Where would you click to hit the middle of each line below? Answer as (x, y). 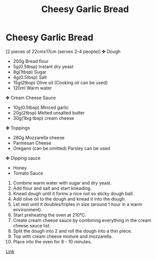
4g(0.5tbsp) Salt (30, 77)
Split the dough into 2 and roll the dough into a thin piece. (72, 231)
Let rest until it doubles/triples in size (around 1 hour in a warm (77, 204)
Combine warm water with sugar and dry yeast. (62, 183)
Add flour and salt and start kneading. (52, 188)
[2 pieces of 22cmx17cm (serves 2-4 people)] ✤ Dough (63, 51)
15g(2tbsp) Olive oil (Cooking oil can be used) (60, 82)
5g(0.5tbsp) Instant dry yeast (43, 66)
